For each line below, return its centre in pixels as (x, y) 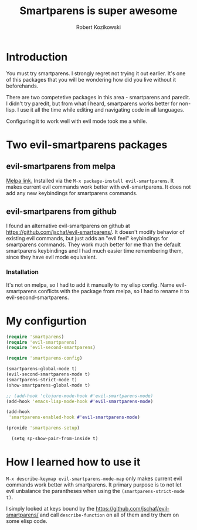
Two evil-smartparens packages (87, 145)
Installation (23, 272)
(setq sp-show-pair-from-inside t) (55, 439)
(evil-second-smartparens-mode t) (48, 374)
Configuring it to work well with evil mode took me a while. (77, 121)
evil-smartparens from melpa (61, 167)
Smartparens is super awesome (98, 11)
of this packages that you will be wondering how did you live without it (91, 79)
